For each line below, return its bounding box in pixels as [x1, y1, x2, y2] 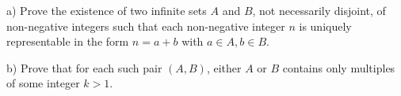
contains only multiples [282, 59, 395, 76]
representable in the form [6, 33, 129, 50]
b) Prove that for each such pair [6, 59, 162, 76]
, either [206, 59, 242, 76]
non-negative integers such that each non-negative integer [6, 17, 285, 34]
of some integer [6, 75, 80, 91]
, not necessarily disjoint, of [252, 2, 386, 18]
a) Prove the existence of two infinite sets [6, 2, 207, 18]
